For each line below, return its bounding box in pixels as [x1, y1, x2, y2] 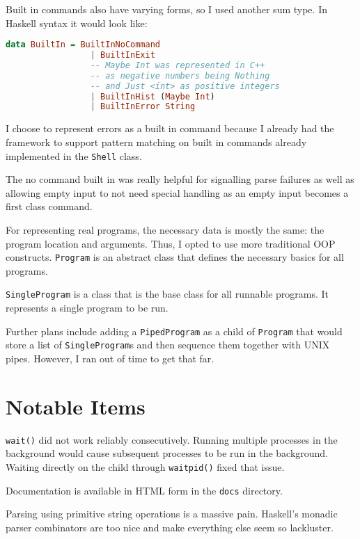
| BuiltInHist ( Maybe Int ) [90, 91, 215, 102]
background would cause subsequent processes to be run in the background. [6, 446, 329, 460]
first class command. [6, 199, 93, 214]
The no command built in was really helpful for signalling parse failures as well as [6, 172, 354, 186]
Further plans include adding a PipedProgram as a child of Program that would [6, 323, 343, 338]
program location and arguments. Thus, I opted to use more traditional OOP [6, 236, 336, 250]
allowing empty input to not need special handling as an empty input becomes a [6, 185, 349, 200]
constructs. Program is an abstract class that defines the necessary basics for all [6, 250, 344, 264]
